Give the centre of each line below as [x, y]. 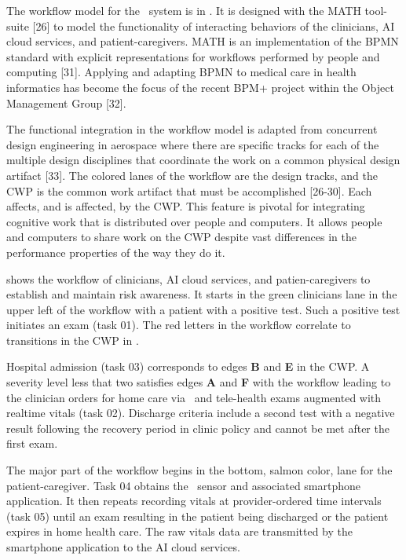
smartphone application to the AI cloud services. [123, 547]
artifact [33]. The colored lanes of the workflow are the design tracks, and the [192, 175]
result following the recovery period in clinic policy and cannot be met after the [198, 428]
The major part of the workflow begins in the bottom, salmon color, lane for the [199, 470]
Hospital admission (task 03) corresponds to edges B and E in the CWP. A [188, 366]
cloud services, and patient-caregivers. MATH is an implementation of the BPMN [203, 41]
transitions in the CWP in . [73, 340]
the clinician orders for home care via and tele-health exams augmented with [194, 397]
